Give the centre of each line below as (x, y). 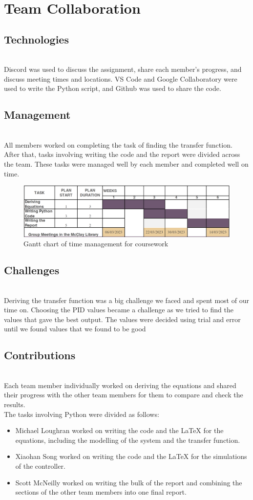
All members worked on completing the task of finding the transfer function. (118, 144)
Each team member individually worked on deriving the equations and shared (120, 385)
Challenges (32, 270)
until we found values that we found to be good (75, 329)
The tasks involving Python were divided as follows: (82, 414)
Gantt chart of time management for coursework (96, 244)
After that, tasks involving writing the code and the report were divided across (122, 154)
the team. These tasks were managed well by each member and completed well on (126, 163)
